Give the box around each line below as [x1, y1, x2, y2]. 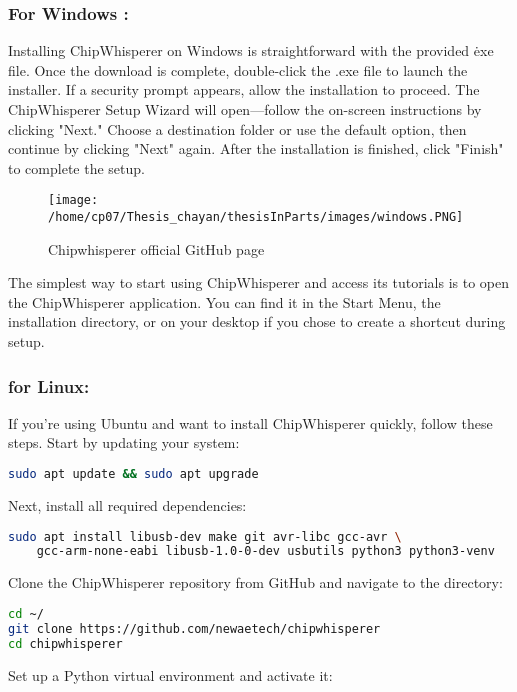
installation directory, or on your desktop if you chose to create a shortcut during [8, 311, 506, 332]
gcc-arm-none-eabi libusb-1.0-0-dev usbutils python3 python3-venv [36, 544, 495, 559]
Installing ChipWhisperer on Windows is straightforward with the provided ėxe [8, 40, 494, 61]
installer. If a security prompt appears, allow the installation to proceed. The [8, 79, 480, 100]
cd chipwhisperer [8, 636, 123, 651]
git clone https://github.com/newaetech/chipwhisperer [8, 621, 381, 636]
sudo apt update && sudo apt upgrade [8, 467, 259, 482]
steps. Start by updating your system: [8, 432, 240, 453]
